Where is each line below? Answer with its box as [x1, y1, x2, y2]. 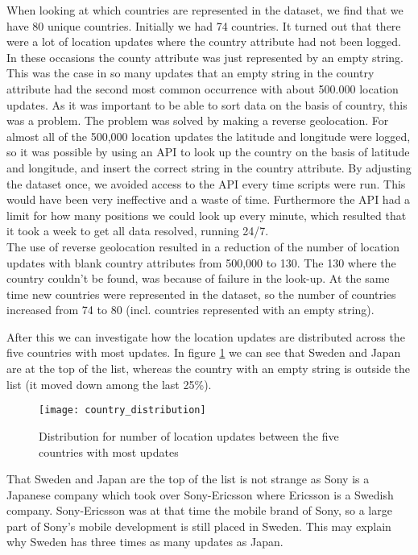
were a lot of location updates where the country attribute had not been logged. [6, 33, 401, 50]
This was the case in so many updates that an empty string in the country [6, 64, 375, 81]
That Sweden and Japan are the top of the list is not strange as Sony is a [6, 470, 370, 487]
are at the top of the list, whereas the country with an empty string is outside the [6, 360, 411, 377]
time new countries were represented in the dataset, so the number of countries [6, 285, 396, 302]
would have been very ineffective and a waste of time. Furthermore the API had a [6, 191, 411, 208]
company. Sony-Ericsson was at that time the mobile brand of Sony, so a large [6, 502, 392, 519]
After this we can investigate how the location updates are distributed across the [6, 328, 405, 345]
